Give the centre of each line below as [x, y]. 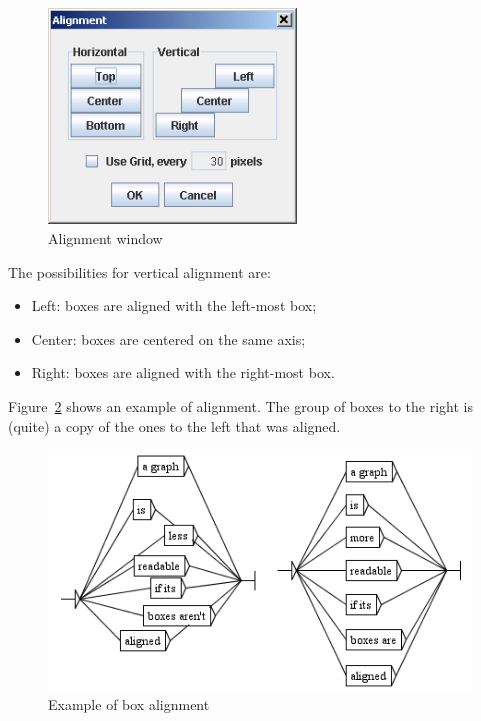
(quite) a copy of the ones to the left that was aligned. [174, 425]
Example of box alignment [129, 704]
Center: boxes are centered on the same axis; [168, 338]
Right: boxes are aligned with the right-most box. [183, 372]
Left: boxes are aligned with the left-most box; [174, 305]
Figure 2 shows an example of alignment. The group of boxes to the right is [240, 405]
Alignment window [105, 237]
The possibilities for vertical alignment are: [139, 271]
